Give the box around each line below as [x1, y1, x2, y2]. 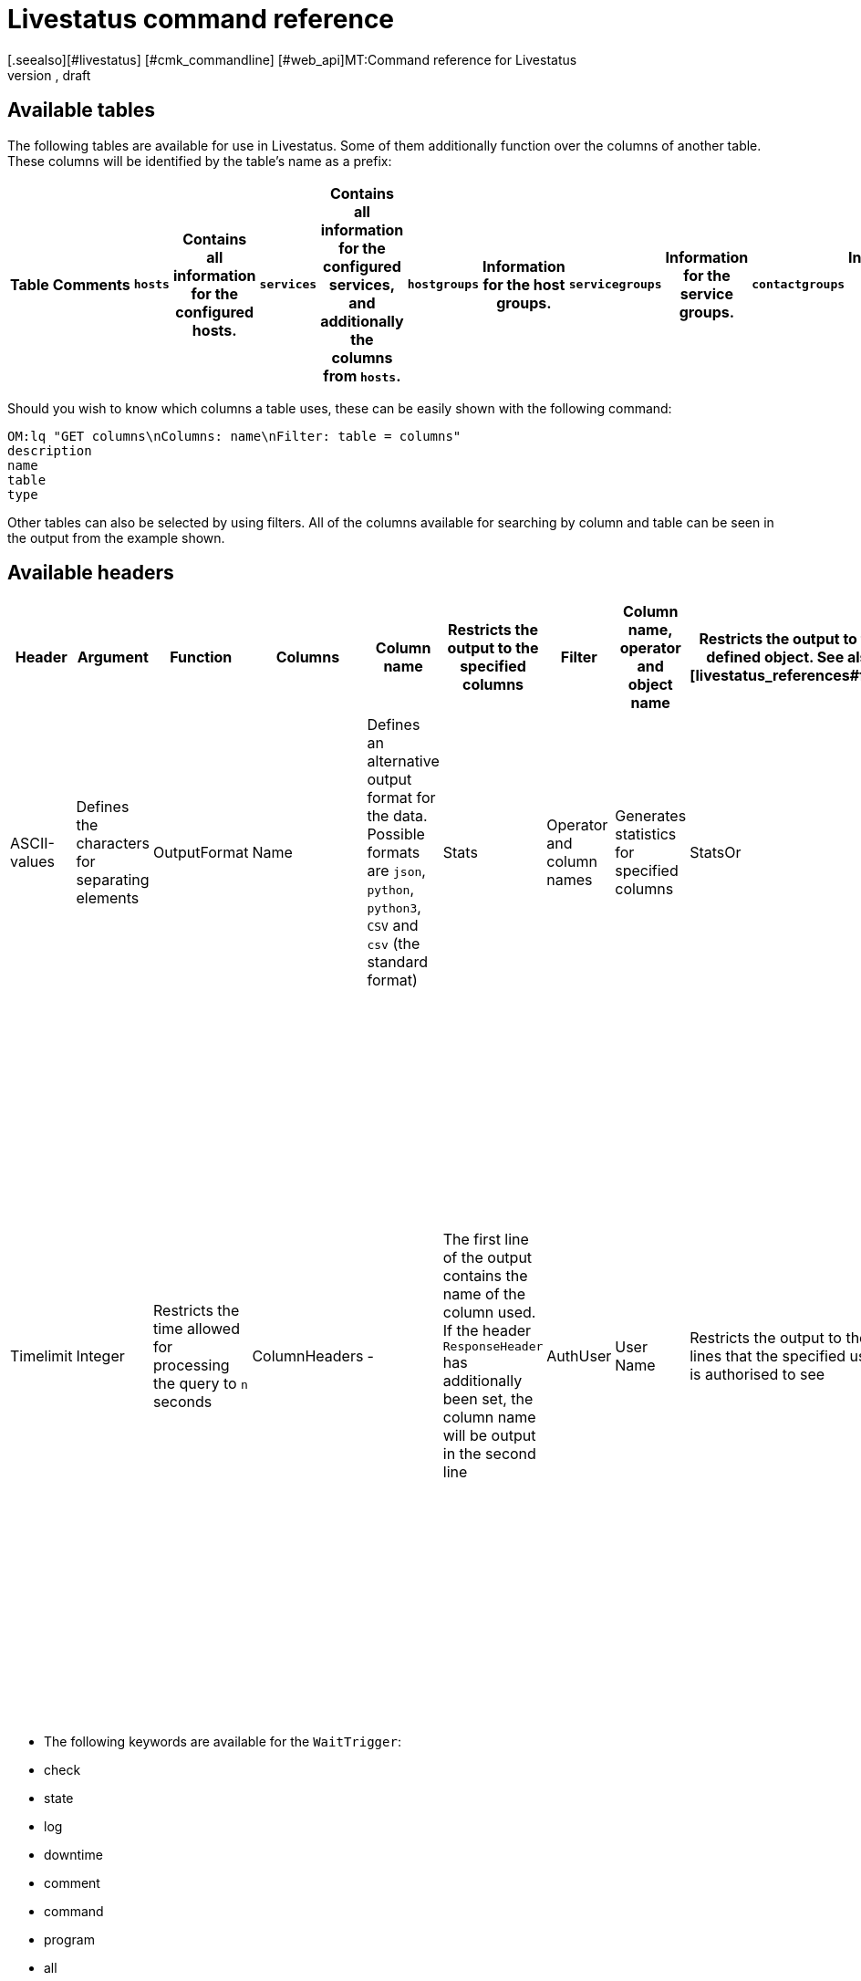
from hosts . [323, 366, 401, 385]
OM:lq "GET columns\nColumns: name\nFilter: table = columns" [7, 428, 462, 443]
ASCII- [10, 834, 55, 853]
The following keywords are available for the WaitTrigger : [44, 1734, 401, 1750]
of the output [442, 1248, 533, 1267]
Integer [76, 1346, 125, 1365]
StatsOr [690, 843, 742, 862]
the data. [367, 807, 428, 826]
